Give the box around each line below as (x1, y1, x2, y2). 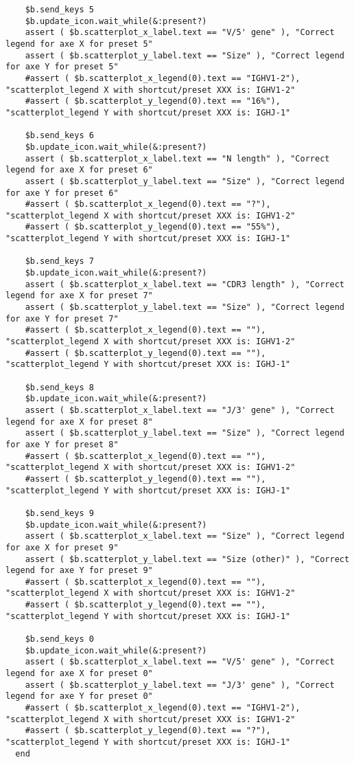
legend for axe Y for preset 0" (5, 691, 153, 702)
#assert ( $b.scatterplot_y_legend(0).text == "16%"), (25, 96, 281, 107)
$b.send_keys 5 (25, 5, 94, 14)
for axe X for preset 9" (5, 542, 119, 552)
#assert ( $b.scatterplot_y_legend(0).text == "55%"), (25, 222, 281, 232)
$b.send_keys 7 (25, 256, 94, 267)
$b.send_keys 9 (25, 508, 94, 518)
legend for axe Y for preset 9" (5, 565, 153, 576)
